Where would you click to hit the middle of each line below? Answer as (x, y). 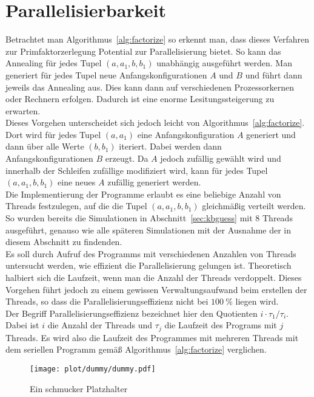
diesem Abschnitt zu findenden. (64, 242)
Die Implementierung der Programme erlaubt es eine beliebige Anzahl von (143, 194)
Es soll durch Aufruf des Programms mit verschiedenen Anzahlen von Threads (151, 253)
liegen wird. (257, 301)
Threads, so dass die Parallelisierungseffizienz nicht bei (107, 301)
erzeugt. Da (127, 158)
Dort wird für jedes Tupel (53, 134)
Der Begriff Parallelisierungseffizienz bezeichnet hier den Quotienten (132, 313)
